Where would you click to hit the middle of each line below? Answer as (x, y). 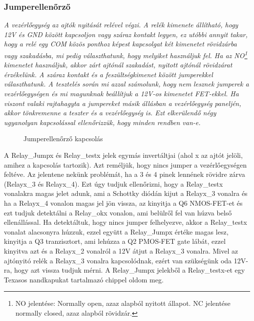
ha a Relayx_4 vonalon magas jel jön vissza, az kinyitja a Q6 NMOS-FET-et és (123, 203)
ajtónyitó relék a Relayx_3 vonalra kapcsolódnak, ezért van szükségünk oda (118, 260)
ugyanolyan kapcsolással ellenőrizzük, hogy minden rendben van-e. (102, 122)
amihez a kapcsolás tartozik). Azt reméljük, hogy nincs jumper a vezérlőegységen (126, 164)
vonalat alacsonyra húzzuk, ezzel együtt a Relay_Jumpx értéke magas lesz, (116, 231)
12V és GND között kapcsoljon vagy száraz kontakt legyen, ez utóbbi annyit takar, (126, 34)
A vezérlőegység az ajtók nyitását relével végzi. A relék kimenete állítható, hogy (121, 25)
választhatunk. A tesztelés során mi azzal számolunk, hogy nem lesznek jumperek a (127, 84)
